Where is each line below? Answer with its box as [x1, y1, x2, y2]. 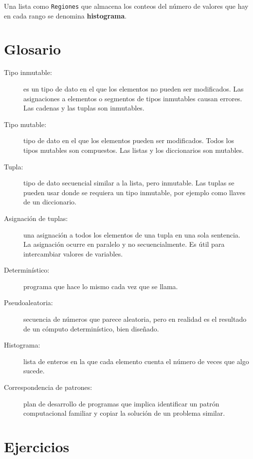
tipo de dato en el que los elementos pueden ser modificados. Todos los [23, 135, 234, 146]
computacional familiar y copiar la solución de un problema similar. [23, 408, 225, 418]
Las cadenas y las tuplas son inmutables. [23, 103, 145, 113]
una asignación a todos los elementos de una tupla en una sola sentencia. [23, 229, 240, 239]
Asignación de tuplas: [4, 213, 68, 223]
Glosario [4, 39, 61, 59]
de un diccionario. [23, 197, 76, 207]
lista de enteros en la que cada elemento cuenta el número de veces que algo [23, 356, 249, 366]
